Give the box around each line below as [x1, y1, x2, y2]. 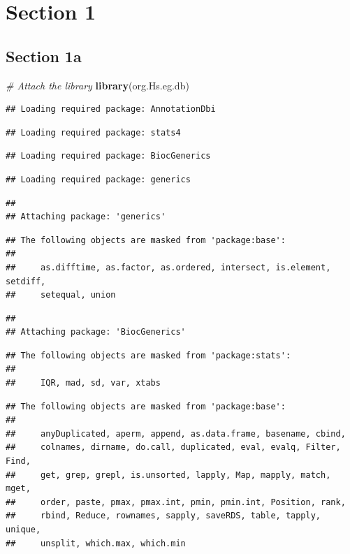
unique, [6, 525, 41, 535]
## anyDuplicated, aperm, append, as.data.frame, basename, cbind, [6, 428, 346, 439]
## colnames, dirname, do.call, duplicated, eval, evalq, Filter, [6, 442, 341, 453]
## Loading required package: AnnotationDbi [6, 104, 216, 115]
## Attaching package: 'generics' [6, 212, 166, 222]
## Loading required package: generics [6, 174, 191, 184]
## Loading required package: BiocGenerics [6, 151, 211, 161]
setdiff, [6, 276, 46, 286]
